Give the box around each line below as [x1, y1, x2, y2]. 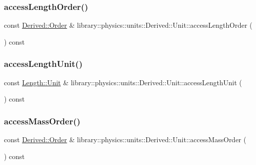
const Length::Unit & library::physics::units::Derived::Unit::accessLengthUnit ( [4, 77, 242, 87]
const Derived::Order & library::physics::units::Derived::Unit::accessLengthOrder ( [4, 20, 253, 30]
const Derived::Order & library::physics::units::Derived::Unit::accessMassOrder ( [4, 134, 247, 145]
